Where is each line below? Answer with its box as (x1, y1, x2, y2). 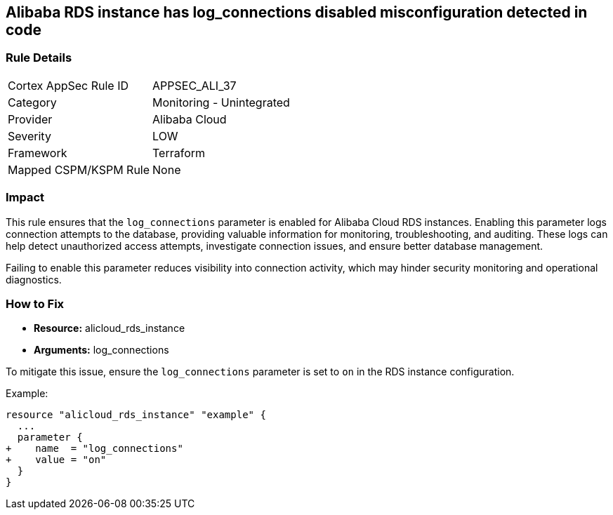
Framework (8, 145, 67, 160)
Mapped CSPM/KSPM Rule (8, 162, 150, 177)
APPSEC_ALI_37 (152, 78, 237, 93)
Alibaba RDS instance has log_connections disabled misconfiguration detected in (6, 4, 588, 21)
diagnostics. (6, 273, 62, 286)
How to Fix (6, 296, 65, 311)
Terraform (152, 145, 206, 160)
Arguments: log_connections (34, 344, 169, 356)
